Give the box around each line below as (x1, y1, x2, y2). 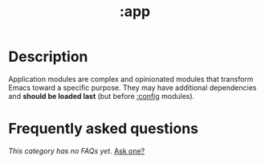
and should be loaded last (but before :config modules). (8, 91, 195, 100)
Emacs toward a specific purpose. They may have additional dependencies (8, 83, 257, 92)
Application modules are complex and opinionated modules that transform (8, 74, 254, 84)
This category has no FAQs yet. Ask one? (8, 146, 145, 155)
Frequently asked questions (8, 120, 199, 138)
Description (8, 47, 88, 66)
